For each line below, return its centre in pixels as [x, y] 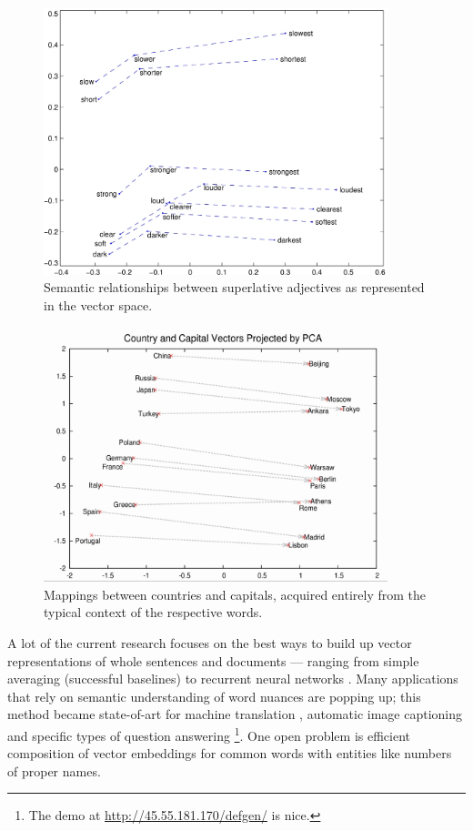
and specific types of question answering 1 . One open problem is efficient [209, 734]
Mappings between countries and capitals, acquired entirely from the [235, 594]
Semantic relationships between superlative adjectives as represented [234, 287]
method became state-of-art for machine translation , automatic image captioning [235, 714]
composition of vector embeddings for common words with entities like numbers [230, 753]
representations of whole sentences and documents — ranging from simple [213, 660]
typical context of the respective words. [153, 612]
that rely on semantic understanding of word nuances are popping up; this [214, 696]
